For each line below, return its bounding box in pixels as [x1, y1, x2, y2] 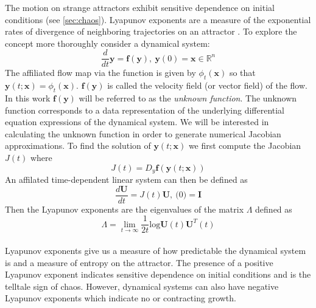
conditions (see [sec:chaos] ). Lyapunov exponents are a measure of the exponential [5, 13, 311, 26]
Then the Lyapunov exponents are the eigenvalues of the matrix [5, 202, 244, 215]
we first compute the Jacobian [188, 139, 301, 152]
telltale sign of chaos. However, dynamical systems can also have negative [5, 279, 279, 292]
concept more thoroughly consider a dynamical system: [5, 36, 210, 49]
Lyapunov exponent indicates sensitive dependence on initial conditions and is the [5, 268, 311, 281]
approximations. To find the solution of [5, 139, 151, 152]
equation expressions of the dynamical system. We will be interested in [5, 115, 269, 128]
